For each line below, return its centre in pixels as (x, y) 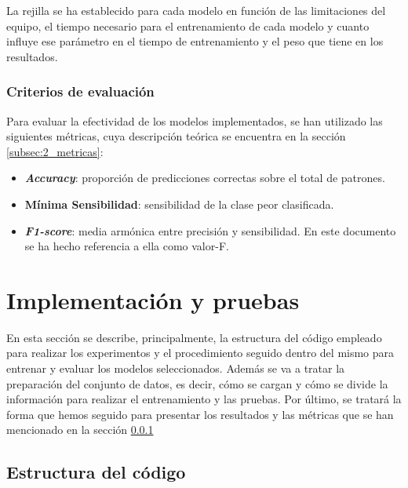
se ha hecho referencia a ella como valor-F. (127, 246)
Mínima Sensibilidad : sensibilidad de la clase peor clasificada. (179, 204)
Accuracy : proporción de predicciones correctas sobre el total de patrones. (205, 178)
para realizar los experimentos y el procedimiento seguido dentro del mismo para (200, 353)
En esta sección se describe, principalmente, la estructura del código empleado (194, 337)
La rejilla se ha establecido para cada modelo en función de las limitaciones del (196, 10)
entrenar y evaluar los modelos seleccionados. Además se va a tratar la (176, 368)
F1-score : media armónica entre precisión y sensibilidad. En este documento (210, 230)
